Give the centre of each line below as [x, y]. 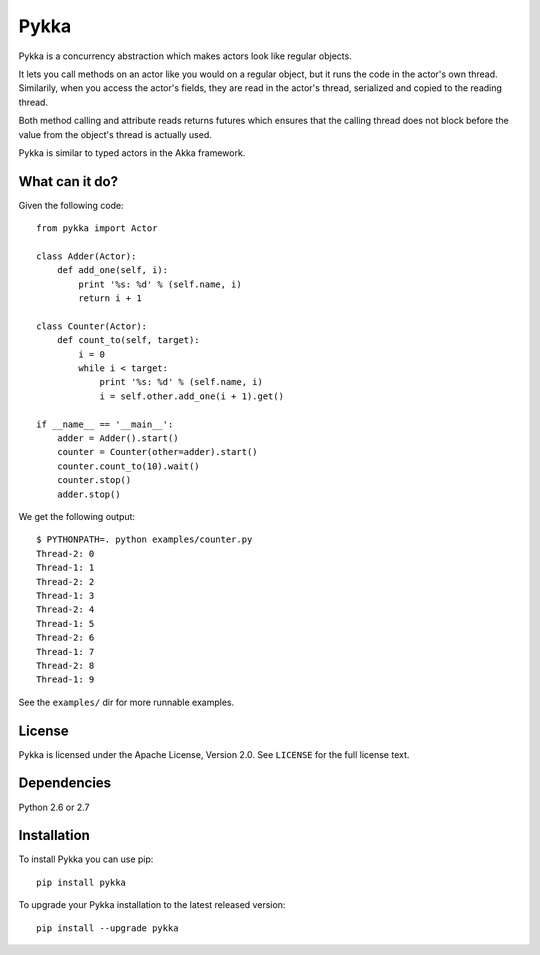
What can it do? [68, 181]
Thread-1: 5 [65, 623]
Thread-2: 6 [65, 638]
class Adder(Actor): [86, 256]
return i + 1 [110, 298]
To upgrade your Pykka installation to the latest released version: [152, 905]
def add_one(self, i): [112, 270]
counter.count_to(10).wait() [128, 466]
